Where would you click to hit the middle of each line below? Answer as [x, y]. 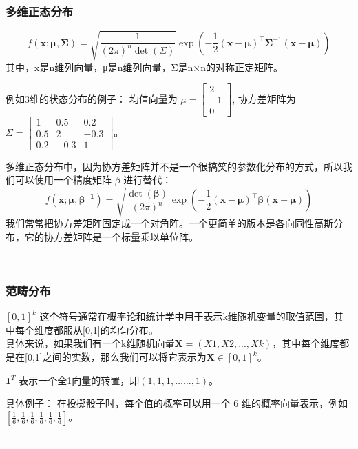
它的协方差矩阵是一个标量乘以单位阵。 [111, 236]
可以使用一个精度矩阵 [63, 180]
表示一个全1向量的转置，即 [79, 380]
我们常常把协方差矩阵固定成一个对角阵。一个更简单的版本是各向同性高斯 [169, 223]
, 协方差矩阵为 [264, 98]
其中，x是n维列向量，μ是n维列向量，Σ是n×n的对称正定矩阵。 [145, 67]
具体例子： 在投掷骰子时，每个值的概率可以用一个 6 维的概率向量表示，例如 [177, 403]
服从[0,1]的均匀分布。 [110, 329]
